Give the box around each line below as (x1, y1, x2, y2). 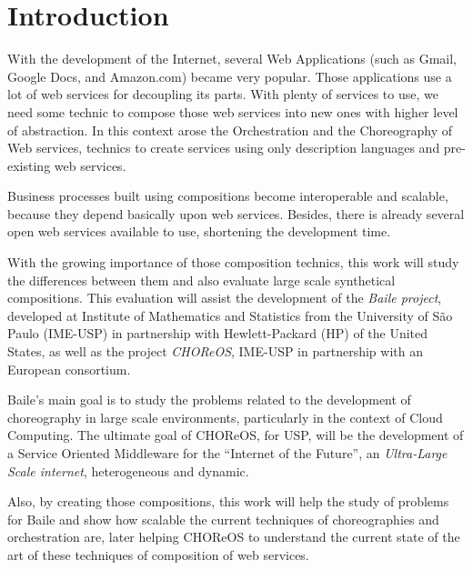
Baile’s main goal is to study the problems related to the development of (7, 390, 411, 409)
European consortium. (7, 359, 131, 378)
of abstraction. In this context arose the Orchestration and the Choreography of (7, 120, 453, 139)
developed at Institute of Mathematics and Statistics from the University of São (7, 305, 453, 325)
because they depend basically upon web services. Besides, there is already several (7, 204, 465, 223)
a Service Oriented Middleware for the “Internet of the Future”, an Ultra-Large (7, 444, 448, 462)
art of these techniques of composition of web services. (7, 545, 309, 564)
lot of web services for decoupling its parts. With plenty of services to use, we (7, 85, 438, 104)
